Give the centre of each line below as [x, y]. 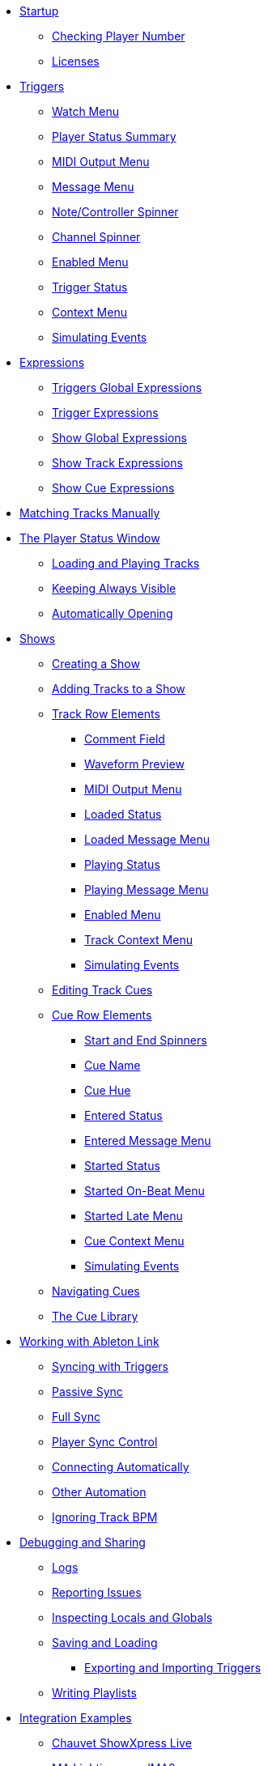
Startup [39, 11]
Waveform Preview [134, 764]
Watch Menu [85, 111]
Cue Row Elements [102, 1015]
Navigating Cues [96, 1291]
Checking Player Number [119, 36]
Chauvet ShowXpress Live [122, 1743]
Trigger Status [90, 287]
